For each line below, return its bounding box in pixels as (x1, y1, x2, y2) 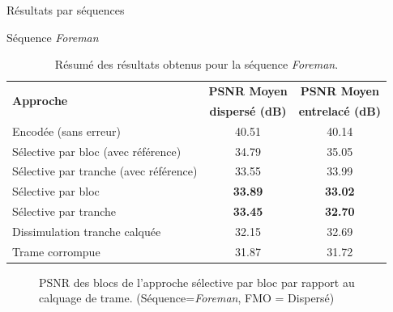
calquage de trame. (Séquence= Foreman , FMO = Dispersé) (39, 289, 335, 306)
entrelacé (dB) (298, 102, 381, 119)
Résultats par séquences (6, 2, 125, 18)
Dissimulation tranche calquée (12, 222, 161, 239)
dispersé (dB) (209, 102, 287, 119)
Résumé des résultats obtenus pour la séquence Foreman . (54, 56, 339, 73)
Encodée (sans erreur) (12, 122, 121, 139)
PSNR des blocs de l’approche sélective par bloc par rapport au (39, 273, 355, 290)
